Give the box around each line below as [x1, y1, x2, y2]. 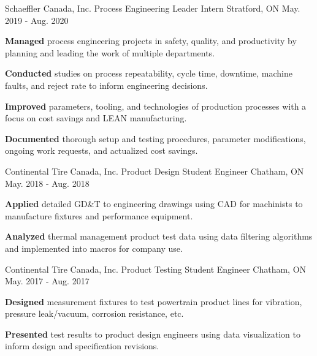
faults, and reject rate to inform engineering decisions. [5, 78, 208, 91]
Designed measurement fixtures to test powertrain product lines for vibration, [5, 295, 302, 308]
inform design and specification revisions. [5, 339, 159, 352]
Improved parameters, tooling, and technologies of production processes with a [5, 99, 307, 112]
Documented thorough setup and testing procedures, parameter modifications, [5, 132, 306, 145]
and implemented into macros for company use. [5, 241, 183, 254]
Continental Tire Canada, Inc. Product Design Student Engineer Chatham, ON [5, 164, 304, 177]
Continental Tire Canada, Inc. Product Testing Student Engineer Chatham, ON [5, 262, 307, 275]
